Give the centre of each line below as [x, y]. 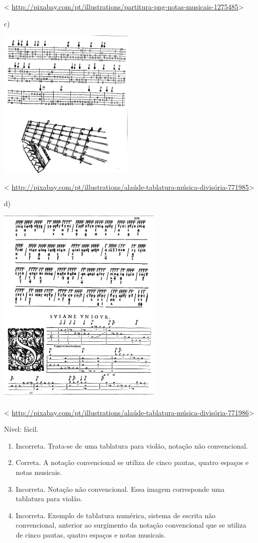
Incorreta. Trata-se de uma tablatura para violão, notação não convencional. [132, 445]
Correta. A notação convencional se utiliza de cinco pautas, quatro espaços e [132, 462]
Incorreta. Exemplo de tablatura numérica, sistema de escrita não [116, 515]
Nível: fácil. [21, 429]
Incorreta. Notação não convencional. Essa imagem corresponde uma [120, 489]
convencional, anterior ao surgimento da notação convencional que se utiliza [131, 525]
